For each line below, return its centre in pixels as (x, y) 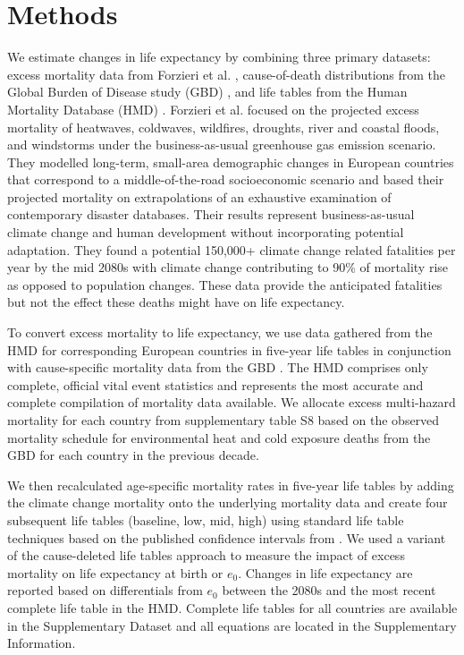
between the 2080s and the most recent (329, 590)
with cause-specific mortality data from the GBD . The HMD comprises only (218, 367)
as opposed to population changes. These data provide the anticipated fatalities (225, 284)
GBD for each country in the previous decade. (133, 455)
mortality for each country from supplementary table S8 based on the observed (224, 420)
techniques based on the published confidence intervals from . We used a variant (227, 537)
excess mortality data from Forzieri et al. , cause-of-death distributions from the (227, 74)
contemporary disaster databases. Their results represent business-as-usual (211, 214)
